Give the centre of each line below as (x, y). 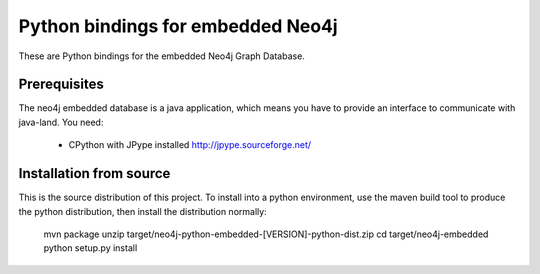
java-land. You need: (61, 122)
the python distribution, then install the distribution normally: (142, 211)
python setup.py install (90, 248)
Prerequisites (61, 84)
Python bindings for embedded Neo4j (178, 26)
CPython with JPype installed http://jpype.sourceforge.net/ (190, 145)
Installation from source (94, 173)
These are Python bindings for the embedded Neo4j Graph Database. (161, 56)
